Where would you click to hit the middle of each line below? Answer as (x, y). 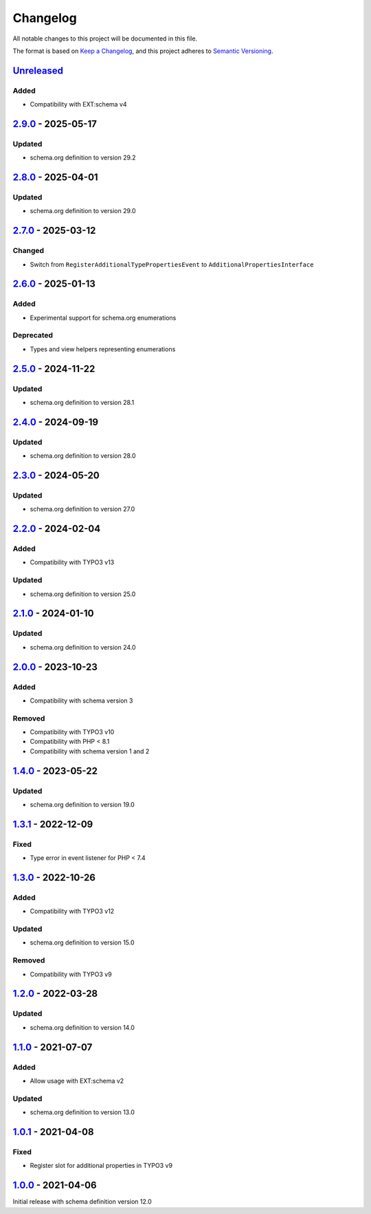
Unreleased (38, 70)
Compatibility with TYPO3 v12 (72, 912)
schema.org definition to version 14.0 (82, 1027)
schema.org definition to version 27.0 (82, 509)
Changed (29, 251)
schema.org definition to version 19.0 (82, 805)
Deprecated (33, 335)
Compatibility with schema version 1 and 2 (90, 751)
